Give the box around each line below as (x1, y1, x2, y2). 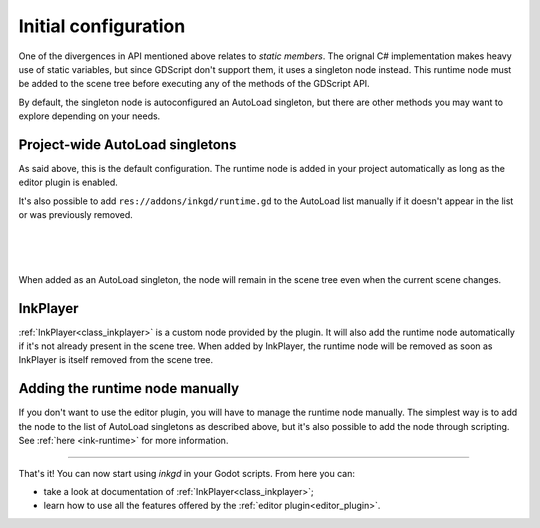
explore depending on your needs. (18, 110, 161, 122)
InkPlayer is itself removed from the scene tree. (18, 354, 214, 366)
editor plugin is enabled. (18, 176, 119, 189)
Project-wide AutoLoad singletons (18, 136, 237, 153)
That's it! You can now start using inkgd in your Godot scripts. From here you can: (18, 467, 355, 479)
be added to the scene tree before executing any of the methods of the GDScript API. (18, 78, 370, 90)
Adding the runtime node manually (18, 380, 240, 397)
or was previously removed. (18, 209, 134, 221)
